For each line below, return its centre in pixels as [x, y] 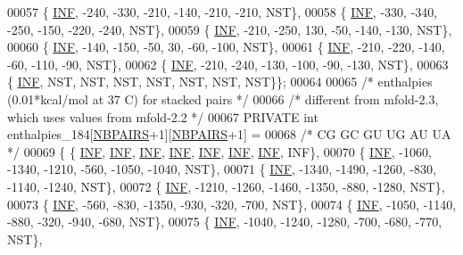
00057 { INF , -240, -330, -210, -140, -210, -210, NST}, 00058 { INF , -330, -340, [223, 12]
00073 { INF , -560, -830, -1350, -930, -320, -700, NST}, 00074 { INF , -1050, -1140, [232, 204]
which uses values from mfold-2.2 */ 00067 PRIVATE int [163, 116]
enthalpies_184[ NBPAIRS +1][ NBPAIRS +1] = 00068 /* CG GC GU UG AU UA [229, 134]
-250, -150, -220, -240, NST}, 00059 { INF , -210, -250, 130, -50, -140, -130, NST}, [230, 29]
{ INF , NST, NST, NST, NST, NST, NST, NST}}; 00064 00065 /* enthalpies [220, 82]
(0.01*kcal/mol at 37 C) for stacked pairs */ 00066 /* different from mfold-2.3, [223, 99]
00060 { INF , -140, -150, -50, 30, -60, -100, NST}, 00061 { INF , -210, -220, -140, [226, 47]
